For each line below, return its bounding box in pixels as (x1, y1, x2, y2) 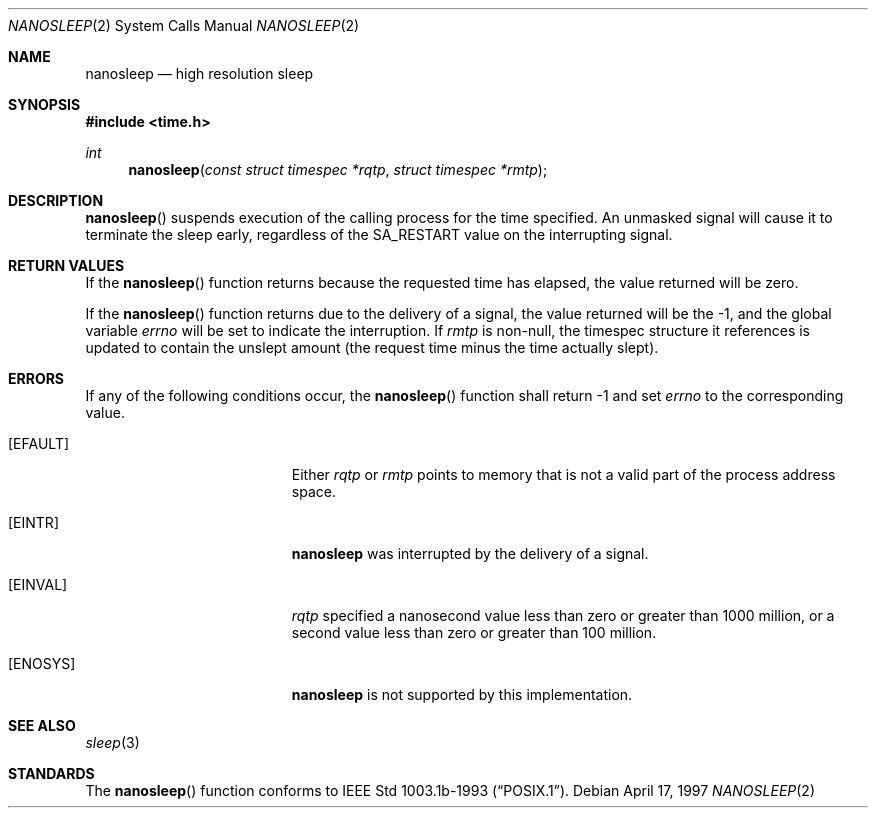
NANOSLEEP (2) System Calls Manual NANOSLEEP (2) (8, 17, 360, 34)
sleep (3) (85, 734, 140, 751)
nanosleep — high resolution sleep (85, 65, 314, 82)
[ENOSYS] (8, 655, 76, 672)
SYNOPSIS (8, 96, 81, 113)
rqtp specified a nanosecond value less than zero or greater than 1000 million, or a (291, 607, 835, 624)
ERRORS (8, 370, 65, 387)
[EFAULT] (8, 435, 70, 452)
